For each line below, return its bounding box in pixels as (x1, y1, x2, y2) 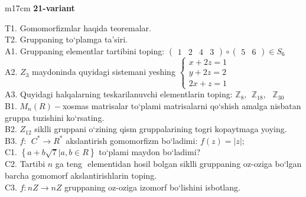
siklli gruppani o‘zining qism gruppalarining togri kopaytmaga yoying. (34, 123, 287, 135)
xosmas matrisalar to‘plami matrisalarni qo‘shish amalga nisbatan (62, 99, 301, 111)
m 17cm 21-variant (5, 2, 75, 14)
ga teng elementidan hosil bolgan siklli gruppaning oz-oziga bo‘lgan (55, 157, 302, 170)
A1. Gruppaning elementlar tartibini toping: (5, 44, 165, 57)
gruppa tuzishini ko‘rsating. (5, 111, 105, 123)
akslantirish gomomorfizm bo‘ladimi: (66, 134, 198, 146)
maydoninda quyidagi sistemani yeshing (31, 65, 175, 78)
